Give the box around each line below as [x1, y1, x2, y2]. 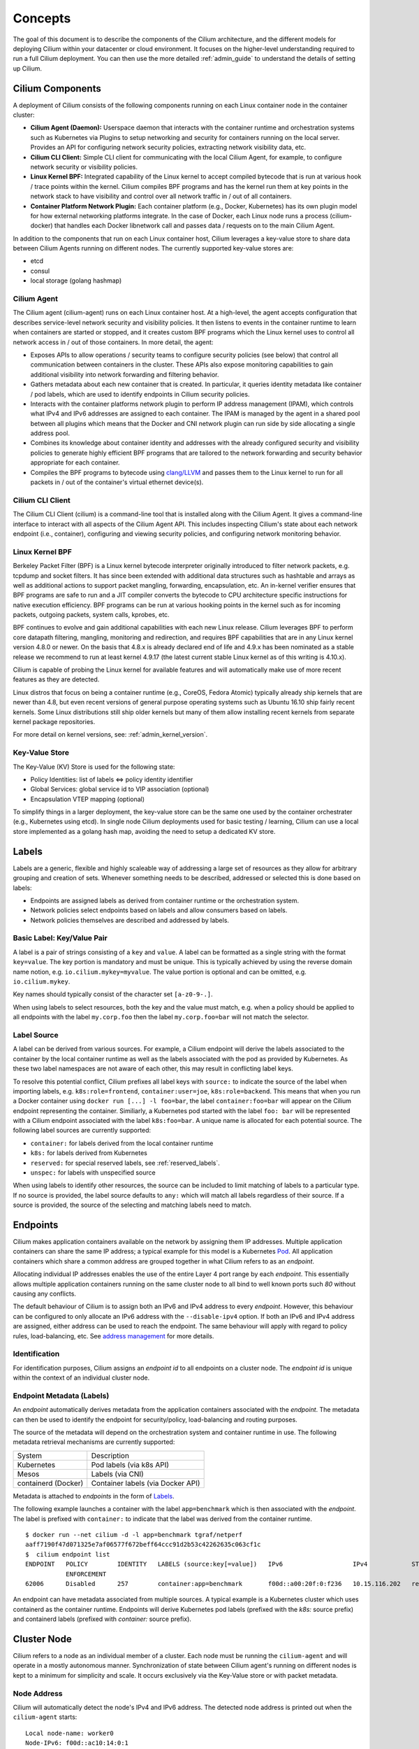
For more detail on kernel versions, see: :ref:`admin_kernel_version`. [13, 730, 208, 739]
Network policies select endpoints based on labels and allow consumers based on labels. [30, 906, 288, 914]
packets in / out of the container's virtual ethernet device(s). [30, 478, 204, 486]
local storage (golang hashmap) [30, 276, 122, 285]
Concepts [13, 10, 71, 26]
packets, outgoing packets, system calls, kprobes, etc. [13, 611, 170, 619]
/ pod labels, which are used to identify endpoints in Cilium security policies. [30, 390, 250, 398]
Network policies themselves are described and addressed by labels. [30, 916, 230, 924]
